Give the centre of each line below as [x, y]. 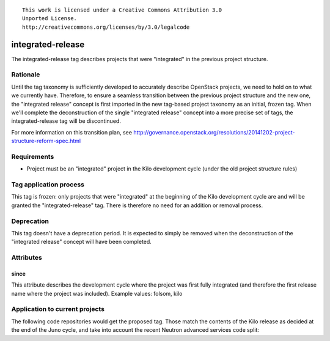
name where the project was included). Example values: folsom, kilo [97, 293]
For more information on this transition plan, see [72, 132]
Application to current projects [58, 309]
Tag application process [48, 185]
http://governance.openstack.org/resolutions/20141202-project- [215, 132]
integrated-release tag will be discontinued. [66, 121]
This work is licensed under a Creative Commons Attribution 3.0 [122, 10]
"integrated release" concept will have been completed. [82, 242]
